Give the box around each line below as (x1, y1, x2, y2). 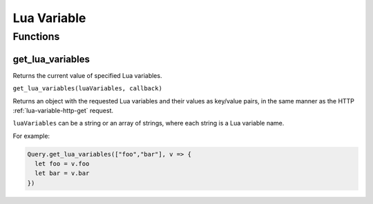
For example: (12, 132, 50, 140)
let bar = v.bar (35, 170, 90, 177)
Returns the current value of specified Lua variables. (12, 71, 162, 79)
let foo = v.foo (35, 160, 90, 168)
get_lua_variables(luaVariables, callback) (12, 85, 162, 92)
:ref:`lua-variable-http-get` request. (12, 106, 114, 114)
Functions (12, 30, 60, 43)
